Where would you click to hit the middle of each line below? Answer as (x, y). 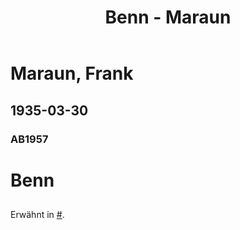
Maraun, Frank (72, 73)
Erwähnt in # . (37, 215)
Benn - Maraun (168, 17)
